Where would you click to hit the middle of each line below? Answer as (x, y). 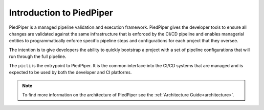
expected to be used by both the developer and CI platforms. (70, 72)
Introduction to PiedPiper (61, 13)
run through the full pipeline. (38, 56)
